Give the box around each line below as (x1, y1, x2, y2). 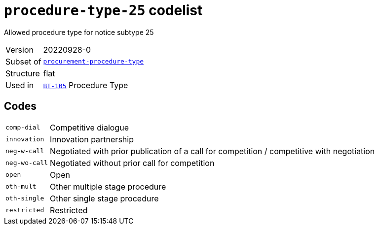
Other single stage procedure (50, 193, 159, 203)
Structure (5, 68, 40, 78)
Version (5, 44, 34, 55)
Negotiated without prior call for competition (50, 158, 215, 168)
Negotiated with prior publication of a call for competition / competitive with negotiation (50, 146, 375, 156)
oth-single (5, 195, 44, 202)
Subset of (5, 56, 41, 66)
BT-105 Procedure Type (43, 80, 128, 90)
